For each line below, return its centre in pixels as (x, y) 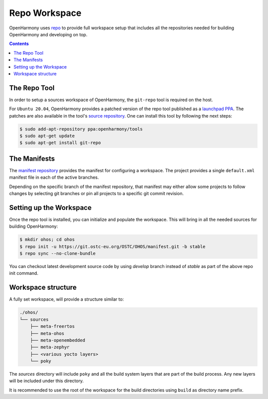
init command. (24, 273)
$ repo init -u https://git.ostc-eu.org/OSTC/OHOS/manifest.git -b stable (113, 246)
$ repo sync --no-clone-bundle (58, 254)
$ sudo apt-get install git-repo (60, 143)
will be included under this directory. (46, 381)
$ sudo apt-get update (47, 136)
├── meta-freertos (52, 327)
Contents (19, 44)
